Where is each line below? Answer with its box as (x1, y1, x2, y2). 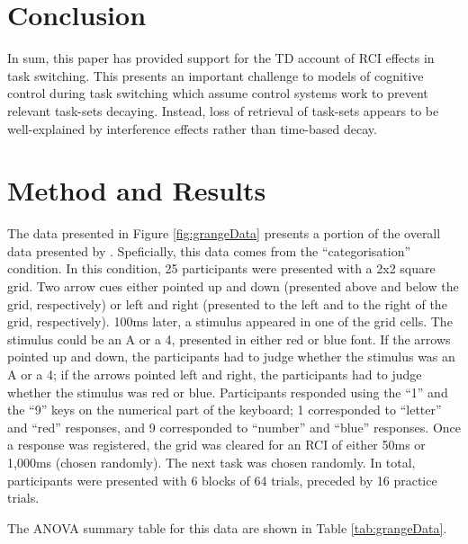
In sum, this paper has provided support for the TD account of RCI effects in (7, 49, 435, 67)
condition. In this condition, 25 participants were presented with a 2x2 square (7, 259, 436, 278)
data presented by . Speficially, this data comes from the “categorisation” (7, 241, 411, 260)
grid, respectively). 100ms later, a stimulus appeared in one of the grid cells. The (7, 312, 453, 331)
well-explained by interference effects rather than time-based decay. (7, 119, 377, 138)
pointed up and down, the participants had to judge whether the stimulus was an (7, 347, 455, 366)
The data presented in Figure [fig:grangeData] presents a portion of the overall (7, 224, 441, 243)
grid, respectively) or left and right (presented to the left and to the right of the (7, 294, 447, 313)
